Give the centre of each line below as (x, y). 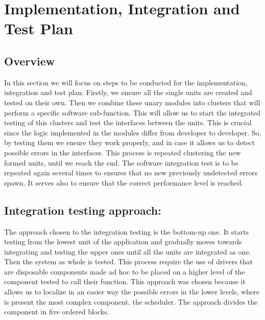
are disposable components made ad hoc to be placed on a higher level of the (125, 271)
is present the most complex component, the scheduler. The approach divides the (131, 301)
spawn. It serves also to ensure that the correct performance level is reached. (124, 182)
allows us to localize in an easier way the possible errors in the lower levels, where (132, 292)
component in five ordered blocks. (57, 312)
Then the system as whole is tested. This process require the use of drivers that (129, 261)
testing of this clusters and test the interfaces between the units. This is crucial (128, 122)
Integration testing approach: (83, 210)
